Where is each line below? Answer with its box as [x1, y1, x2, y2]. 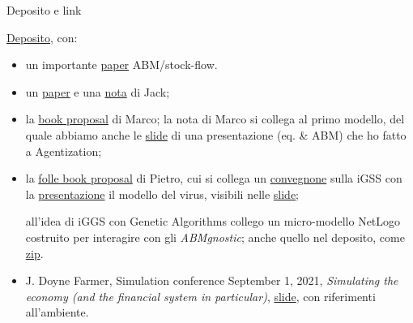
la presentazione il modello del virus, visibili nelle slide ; [25, 185, 300, 202]
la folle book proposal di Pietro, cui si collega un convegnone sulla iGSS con [25, 170, 402, 187]
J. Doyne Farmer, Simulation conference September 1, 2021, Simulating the [25, 272, 398, 289]
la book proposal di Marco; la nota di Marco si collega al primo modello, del [25, 110, 405, 127]
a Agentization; [25, 142, 102, 159]
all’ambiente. [25, 304, 89, 321]
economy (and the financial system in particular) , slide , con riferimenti [25, 287, 376, 304]
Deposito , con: [6, 28, 78, 45]
